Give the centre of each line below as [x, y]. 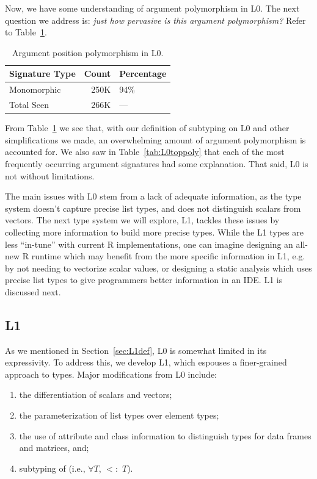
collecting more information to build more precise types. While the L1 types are [155, 232]
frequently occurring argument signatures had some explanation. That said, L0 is [157, 163]
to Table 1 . [26, 32]
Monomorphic [35, 89]
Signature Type [42, 74]
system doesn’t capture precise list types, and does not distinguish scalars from [153, 208]
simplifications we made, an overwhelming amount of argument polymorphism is [155, 139]
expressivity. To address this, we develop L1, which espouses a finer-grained [146, 362]
